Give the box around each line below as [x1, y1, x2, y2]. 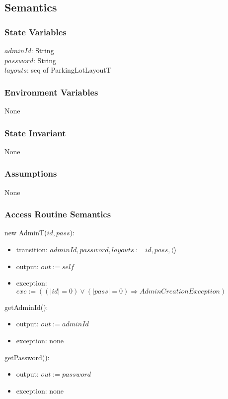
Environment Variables [4, 86, 98, 98]
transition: [16, 244, 48, 255]
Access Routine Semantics [4, 208, 111, 220]
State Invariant [4, 126, 66, 139]
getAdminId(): [4, 301, 48, 312]
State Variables [4, 25, 67, 38]
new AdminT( [4, 227, 47, 238]
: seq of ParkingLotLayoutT [26, 65, 111, 75]
